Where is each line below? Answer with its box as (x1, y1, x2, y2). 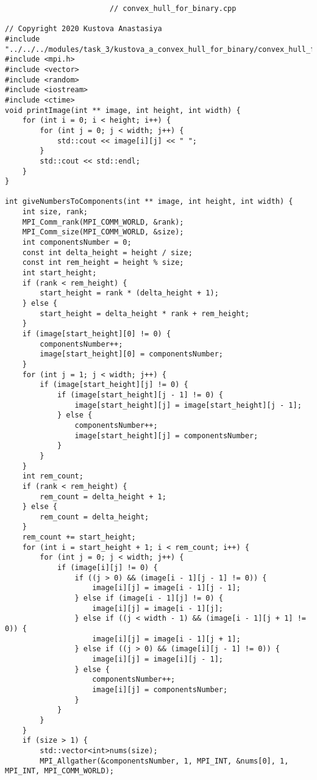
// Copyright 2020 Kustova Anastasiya (5, 24, 162, 34)
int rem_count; (22, 472, 84, 481)
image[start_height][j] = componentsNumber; (74, 431, 258, 440)
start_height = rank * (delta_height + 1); (40, 289, 219, 298)
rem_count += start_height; (22, 533, 136, 542)
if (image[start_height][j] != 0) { (40, 380, 188, 389)
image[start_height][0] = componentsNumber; (40, 350, 223, 359)
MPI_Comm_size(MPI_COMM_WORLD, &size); (22, 228, 184, 237)
